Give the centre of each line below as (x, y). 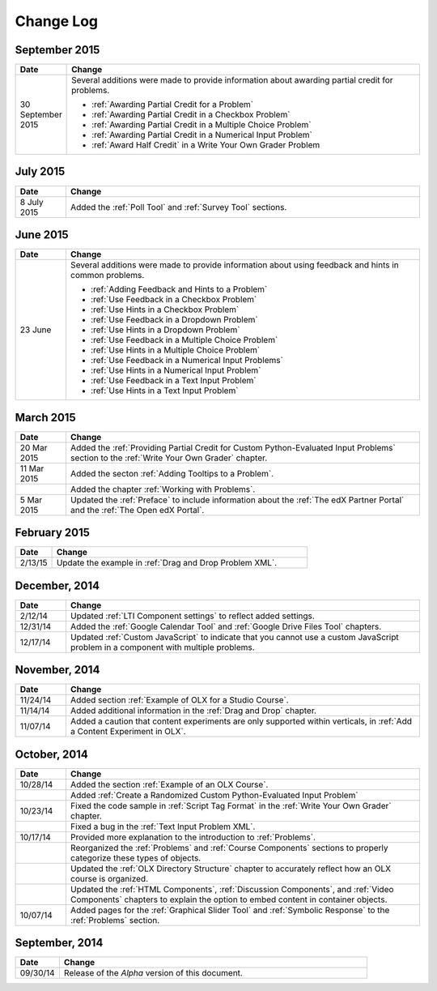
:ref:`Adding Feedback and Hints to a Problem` (179, 289)
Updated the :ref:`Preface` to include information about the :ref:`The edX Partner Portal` (237, 500)
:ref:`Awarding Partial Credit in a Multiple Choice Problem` (202, 125)
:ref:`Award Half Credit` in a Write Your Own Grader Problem (206, 145)
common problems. (107, 276)
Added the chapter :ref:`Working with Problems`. (163, 489)
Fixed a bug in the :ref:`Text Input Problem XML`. (163, 827)
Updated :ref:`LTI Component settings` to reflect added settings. (192, 616)
